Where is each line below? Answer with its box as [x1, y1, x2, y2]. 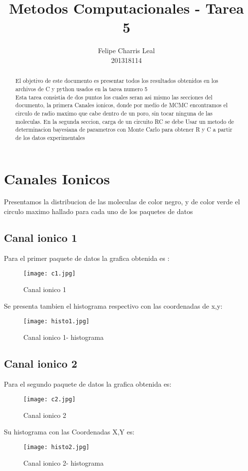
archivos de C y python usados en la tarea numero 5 [15, 84, 148, 93]
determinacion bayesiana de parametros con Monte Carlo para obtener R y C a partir [15, 125, 232, 134]
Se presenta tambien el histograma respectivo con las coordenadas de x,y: [4, 300, 223, 311]
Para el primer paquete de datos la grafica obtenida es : [4, 253, 170, 263]
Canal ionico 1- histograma [23, 332, 104, 342]
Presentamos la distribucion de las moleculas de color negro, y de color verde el [4, 196, 240, 207]
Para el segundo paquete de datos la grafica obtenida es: [4, 378, 172, 389]
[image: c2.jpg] [23, 396, 76, 403]
